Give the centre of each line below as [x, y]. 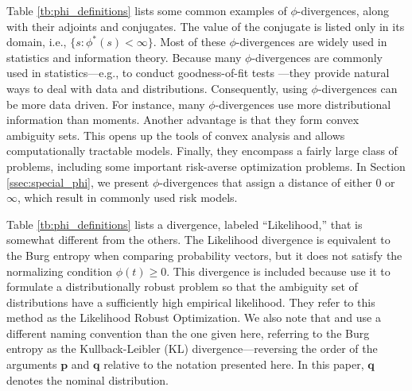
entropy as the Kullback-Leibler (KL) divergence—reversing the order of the [192, 348]
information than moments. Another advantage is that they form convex [183, 120]
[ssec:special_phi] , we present [78, 182]
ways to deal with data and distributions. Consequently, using [157, 88]
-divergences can [358, 88]
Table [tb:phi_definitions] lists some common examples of [147, 10]
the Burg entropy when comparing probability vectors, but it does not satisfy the [204, 255]
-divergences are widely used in [311, 42]
